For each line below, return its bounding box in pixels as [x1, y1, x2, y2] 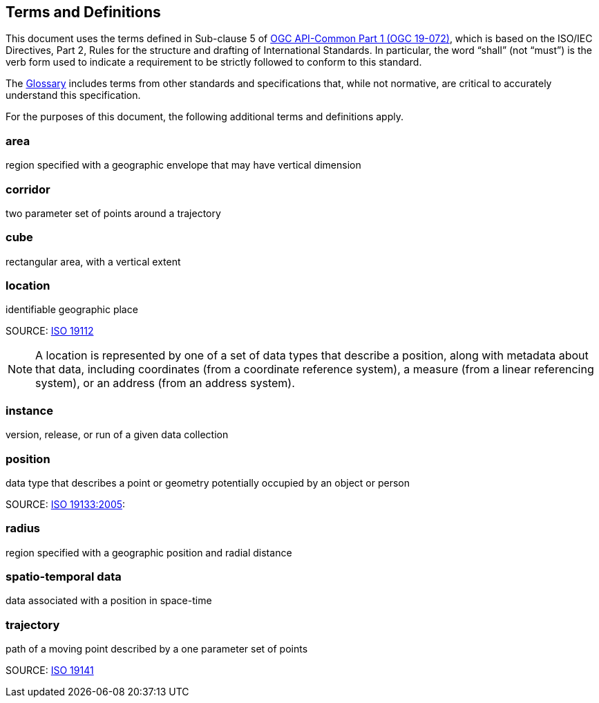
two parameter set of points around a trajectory [6, 207, 221, 219]
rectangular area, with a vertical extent [6, 255, 181, 268]
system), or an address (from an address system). [35, 376, 295, 391]
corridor [6, 182, 50, 196]
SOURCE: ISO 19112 [6, 325, 94, 337]
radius [6, 521, 41, 536]
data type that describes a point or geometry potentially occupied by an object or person [6, 476, 410, 489]
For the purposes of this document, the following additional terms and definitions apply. [6, 111, 403, 123]
